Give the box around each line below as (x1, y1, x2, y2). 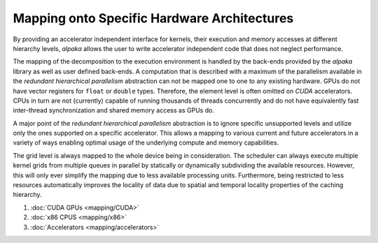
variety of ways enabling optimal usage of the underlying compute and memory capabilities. (13, 138, 279, 147)
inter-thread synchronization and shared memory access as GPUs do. (13, 106, 215, 115)
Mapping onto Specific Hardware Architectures (13, 10, 294, 26)
